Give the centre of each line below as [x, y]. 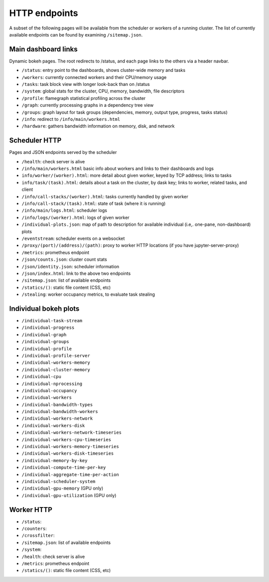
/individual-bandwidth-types [57, 404]
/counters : [34, 529]
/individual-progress [48, 328]
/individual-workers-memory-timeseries [70, 447]
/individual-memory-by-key [55, 460]
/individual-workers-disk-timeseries [68, 454]
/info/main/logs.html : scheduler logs [64, 210]
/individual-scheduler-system [59, 481]
